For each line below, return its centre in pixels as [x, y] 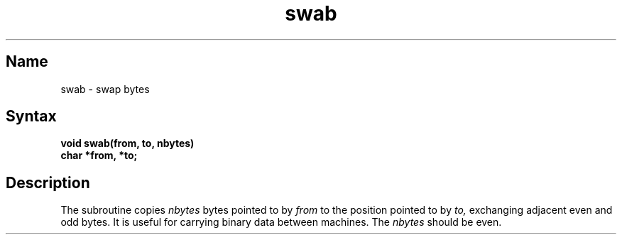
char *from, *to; [99, 156]
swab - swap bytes [105, 89]
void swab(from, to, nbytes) [127, 143]
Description [48, 182]
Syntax [31, 116]
